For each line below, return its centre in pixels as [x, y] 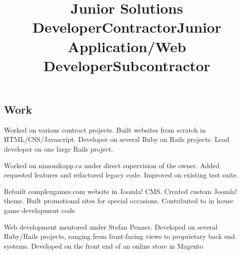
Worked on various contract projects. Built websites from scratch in [105, 129]
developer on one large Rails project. [59, 148]
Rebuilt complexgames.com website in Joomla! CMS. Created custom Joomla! [121, 191]
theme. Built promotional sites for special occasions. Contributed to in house [119, 201]
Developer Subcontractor [127, 65]
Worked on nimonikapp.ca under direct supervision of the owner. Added [112, 165]
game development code [40, 210]
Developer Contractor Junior [127, 27]
